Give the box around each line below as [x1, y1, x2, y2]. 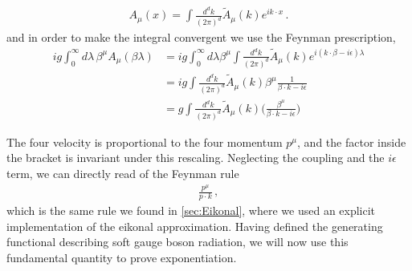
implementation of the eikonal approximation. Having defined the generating [6, 217, 383, 234]
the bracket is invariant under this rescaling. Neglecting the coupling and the [6, 149, 385, 166]
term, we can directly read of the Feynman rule [6, 164, 239, 181]
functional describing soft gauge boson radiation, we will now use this [6, 233, 349, 250]
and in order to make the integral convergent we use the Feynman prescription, [6, 29, 396, 46]
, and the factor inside [297, 133, 406, 150]
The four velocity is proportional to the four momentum [6, 133, 283, 150]
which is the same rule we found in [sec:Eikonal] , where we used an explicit [6, 202, 376, 219]
